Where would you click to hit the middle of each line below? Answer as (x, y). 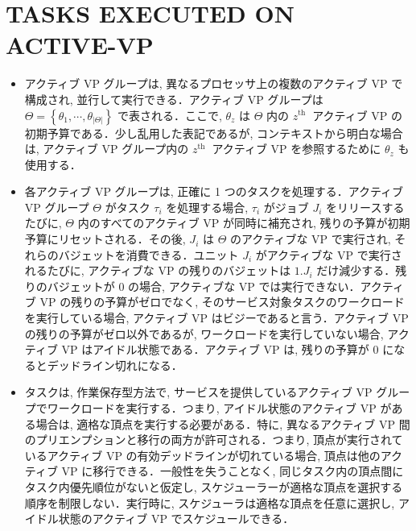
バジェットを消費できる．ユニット (148, 254)
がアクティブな (294, 254)
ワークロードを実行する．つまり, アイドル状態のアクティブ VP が (219, 408)
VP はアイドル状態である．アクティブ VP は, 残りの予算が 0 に (228, 349)
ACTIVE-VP (80, 45)
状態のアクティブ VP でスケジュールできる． (176, 519)
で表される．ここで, (169, 115)
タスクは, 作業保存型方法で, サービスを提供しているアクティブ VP (198, 392)
